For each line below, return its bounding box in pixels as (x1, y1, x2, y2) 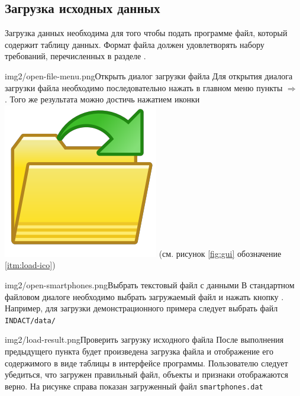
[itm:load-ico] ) (5, 259, 56, 271)
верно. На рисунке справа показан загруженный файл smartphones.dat (5, 379, 263, 392)
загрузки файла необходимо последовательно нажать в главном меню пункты (5, 81, 283, 94)
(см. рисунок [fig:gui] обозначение (159, 247, 282, 259)
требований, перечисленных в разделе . (5, 50, 146, 62)
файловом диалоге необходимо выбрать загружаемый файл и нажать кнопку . (5, 290, 284, 302)
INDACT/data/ (5, 316, 56, 325)
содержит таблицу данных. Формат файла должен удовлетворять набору (5, 38, 264, 50)
